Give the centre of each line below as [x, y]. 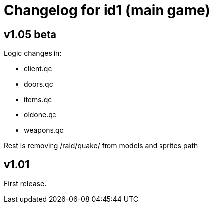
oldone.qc [40, 115]
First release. [25, 184]
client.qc [38, 69]
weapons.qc [44, 130]
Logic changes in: [33, 53]
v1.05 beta [30, 34]
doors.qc [38, 84]
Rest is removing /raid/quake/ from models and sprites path [101, 146]
